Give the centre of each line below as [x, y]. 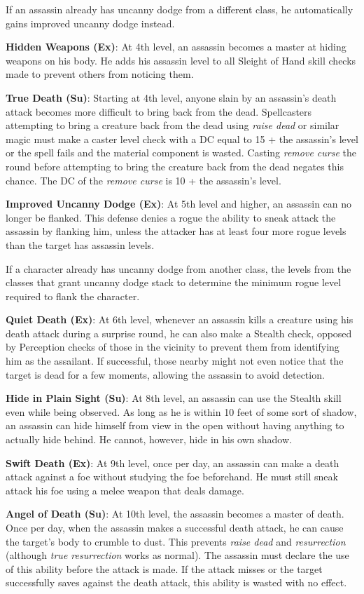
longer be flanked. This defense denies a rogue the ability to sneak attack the [171, 217]
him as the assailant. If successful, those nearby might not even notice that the [175, 361]
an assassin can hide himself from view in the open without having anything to [175, 425]
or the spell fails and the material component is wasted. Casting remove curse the [181, 153]
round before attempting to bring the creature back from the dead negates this [175, 166]
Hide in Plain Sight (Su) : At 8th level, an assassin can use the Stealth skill [174, 398]
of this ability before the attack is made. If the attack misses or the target [164, 568]
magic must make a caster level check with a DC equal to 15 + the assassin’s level [182, 139]
